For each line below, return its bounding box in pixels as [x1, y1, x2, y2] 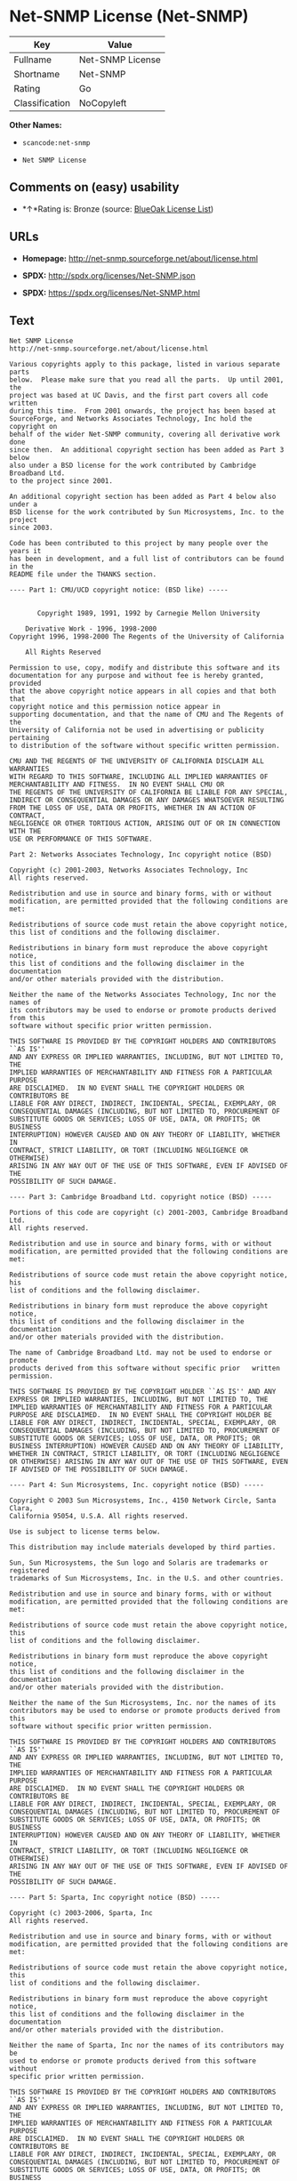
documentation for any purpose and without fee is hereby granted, [9, 672, 265, 680]
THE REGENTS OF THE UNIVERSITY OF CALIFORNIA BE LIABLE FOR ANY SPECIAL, [9, 788, 289, 797]
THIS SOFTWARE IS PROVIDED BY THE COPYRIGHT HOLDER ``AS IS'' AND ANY [9, 1388, 277, 1396]
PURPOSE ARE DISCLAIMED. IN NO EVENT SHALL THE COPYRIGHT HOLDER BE [9, 1411, 273, 1420]
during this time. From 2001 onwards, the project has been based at [9, 406, 277, 415]
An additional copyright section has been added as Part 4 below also [9, 492, 277, 502]
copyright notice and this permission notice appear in [9, 703, 221, 712]
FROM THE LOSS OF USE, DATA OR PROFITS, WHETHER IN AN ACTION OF [9, 803, 256, 813]
